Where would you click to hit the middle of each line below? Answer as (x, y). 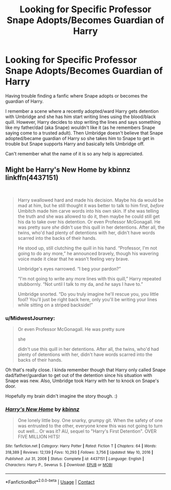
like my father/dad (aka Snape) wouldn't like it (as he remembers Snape (80, 127)
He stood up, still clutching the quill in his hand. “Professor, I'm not (87, 248)
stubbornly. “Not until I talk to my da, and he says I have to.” (80, 284)
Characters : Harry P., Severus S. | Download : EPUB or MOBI (59, 465)
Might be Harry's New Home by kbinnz (68, 170)
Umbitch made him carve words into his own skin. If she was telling (88, 211)
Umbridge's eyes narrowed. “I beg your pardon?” (69, 269)
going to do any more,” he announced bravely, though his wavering (88, 253)
